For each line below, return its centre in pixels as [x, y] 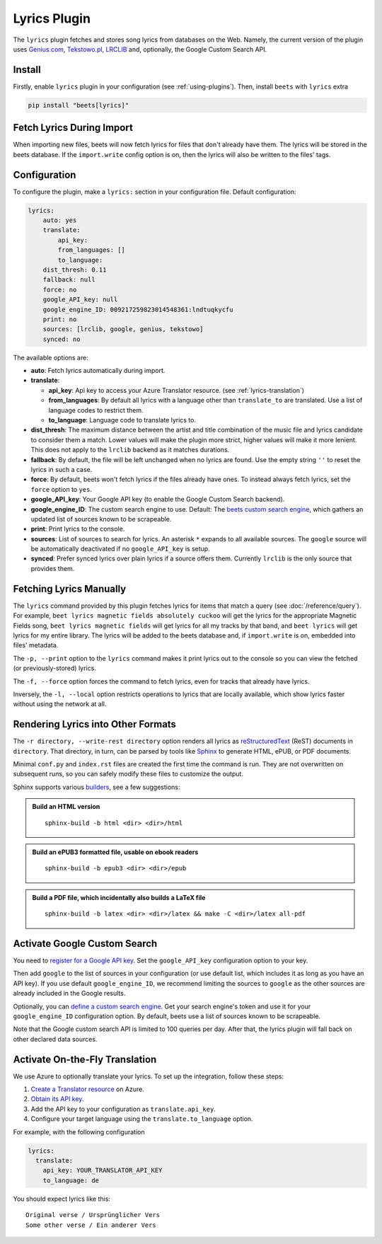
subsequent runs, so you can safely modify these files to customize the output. [128, 774]
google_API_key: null [80, 300]
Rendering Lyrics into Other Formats [95, 724]
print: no [60, 319]
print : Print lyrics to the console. [78, 529]
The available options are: [51, 357]
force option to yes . [61, 489]
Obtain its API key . [57, 1099]
